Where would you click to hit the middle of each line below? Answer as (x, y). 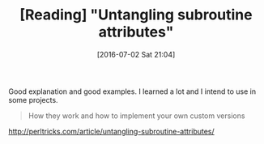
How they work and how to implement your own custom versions (136, 116)
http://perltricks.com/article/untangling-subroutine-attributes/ (111, 131)
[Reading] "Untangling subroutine (136, 15)
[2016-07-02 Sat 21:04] (136, 54)
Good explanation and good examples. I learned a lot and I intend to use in (132, 91)
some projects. (33, 100)
